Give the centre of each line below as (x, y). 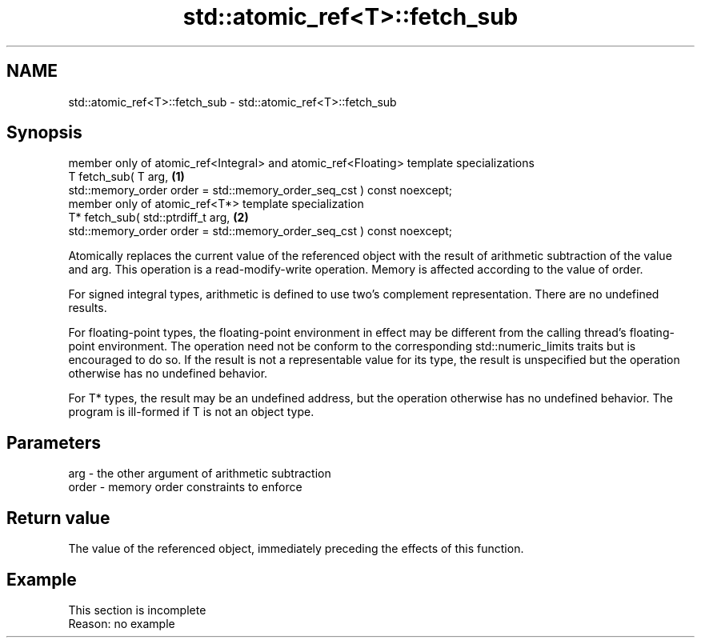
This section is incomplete (137, 610)
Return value (58, 518)
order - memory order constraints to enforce (185, 487)
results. (88, 308)
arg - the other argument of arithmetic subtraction (200, 474)
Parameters (54, 442)
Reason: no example (122, 623)
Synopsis (44, 133)
